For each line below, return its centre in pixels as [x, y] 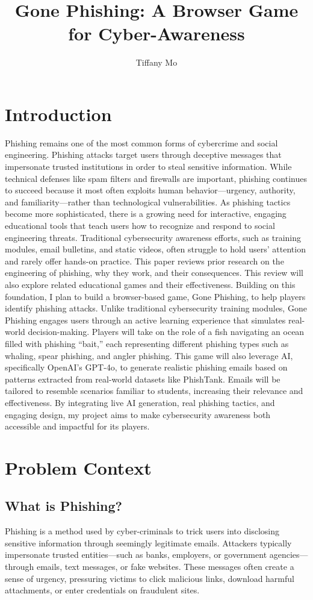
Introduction [58, 114]
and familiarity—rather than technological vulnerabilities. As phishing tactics [148, 202]
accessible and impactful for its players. [77, 426]
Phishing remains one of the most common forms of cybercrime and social [141, 142]
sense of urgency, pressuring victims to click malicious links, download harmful [150, 578]
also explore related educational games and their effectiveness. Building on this [150, 284]
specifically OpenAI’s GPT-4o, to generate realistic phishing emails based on [146, 367]
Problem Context [78, 467]
